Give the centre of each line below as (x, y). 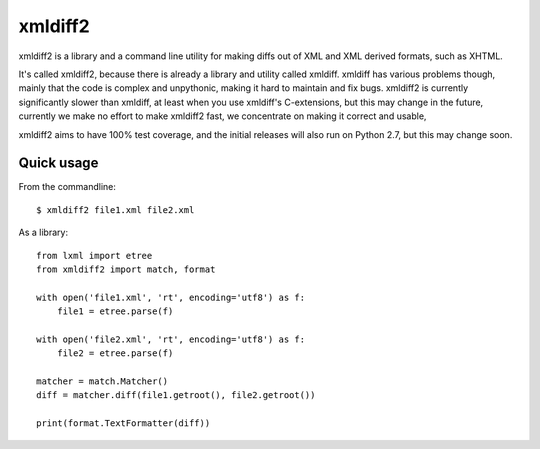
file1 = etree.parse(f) (115, 311)
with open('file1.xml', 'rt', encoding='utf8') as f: (170, 297)
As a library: (43, 232)
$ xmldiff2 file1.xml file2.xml (115, 209)
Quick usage (58, 163)
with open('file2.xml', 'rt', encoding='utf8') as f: (170, 339)
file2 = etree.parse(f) (115, 353)
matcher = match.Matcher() (102, 381)
